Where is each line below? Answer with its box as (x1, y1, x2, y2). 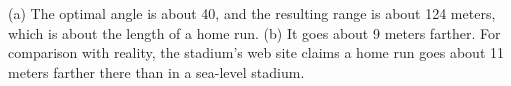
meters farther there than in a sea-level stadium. (8, 61, 305, 82)
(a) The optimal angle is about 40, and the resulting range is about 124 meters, (8, 3, 496, 23)
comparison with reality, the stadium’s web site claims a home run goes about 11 (8, 42, 504, 63)
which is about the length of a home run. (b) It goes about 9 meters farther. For (8, 22, 501, 43)
